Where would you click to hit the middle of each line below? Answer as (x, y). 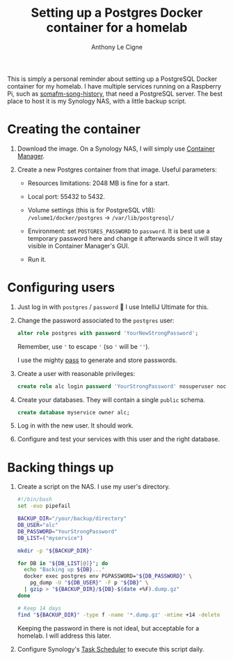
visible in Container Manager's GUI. (79, 246)
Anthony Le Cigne (117, 47)
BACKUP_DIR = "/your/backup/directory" (72, 519)
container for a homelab (117, 28)
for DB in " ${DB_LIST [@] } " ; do (63, 563)
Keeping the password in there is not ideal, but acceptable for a (108, 628)
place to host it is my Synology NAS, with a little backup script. (97, 101)
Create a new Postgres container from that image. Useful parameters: (117, 170)
